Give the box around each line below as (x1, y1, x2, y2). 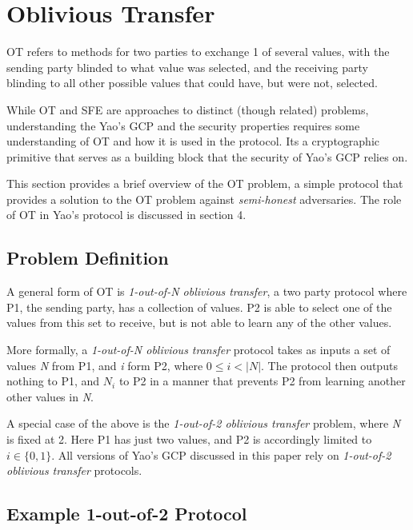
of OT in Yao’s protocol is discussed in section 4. (6, 206, 247, 223)
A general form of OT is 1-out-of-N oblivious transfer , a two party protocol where (6, 283, 407, 300)
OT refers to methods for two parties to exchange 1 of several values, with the (6, 43, 390, 60)
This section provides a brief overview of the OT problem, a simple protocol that (6, 175, 403, 192)
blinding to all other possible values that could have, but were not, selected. (6, 74, 378, 91)
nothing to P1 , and (6, 373, 100, 389)
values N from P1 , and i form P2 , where (6, 357, 203, 373)
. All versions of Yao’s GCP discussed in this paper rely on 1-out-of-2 (51, 446, 391, 463)
